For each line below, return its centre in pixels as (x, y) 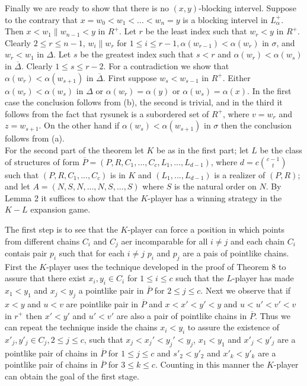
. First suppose (130, 77)
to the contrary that (41, 19)
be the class (281, 149)
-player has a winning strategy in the (215, 197)
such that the (200, 278)
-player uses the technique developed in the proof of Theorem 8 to (166, 266)
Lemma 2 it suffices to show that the (71, 197)
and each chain (258, 241)
